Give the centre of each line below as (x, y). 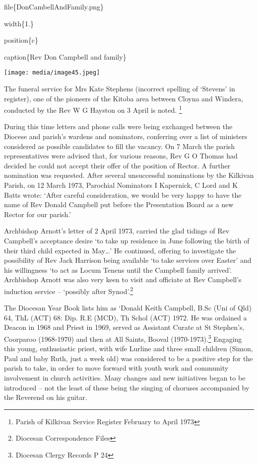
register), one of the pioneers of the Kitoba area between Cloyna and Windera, (124, 98)
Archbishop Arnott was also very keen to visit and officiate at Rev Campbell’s (123, 279)
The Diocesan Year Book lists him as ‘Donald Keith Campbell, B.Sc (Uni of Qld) (128, 308)
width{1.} (19, 23)
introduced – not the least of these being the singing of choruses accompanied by (127, 387)
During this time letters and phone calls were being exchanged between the (118, 126)
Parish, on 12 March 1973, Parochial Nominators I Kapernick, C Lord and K (121, 185)
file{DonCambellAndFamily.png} (54, 6)
